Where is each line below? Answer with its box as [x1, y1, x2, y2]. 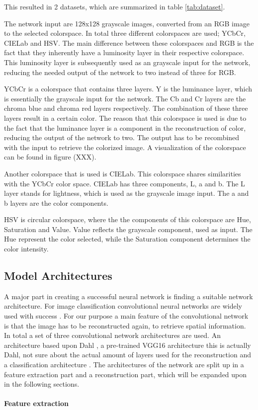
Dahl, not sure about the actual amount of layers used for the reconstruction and [4, 349, 251, 360]
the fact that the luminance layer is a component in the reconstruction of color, [4, 122, 246, 133]
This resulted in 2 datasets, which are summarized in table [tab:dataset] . [4, 1, 225, 11]
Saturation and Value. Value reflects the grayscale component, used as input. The [4, 224, 253, 234]
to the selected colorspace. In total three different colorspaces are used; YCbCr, [4, 28, 246, 38]
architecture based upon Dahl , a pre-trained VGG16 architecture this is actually [4, 339, 251, 350]
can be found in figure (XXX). [4, 152, 96, 162]
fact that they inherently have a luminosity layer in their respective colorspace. [4, 47, 245, 58]
